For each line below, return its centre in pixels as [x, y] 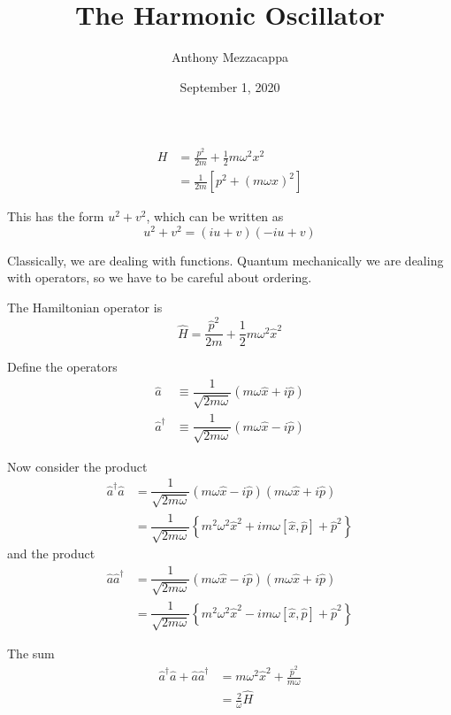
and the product [51, 554]
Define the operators [62, 367]
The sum [31, 653]
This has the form [56, 216]
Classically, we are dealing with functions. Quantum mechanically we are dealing [225, 260]
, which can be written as [215, 216]
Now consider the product [77, 466]
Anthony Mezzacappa [230, 57]
